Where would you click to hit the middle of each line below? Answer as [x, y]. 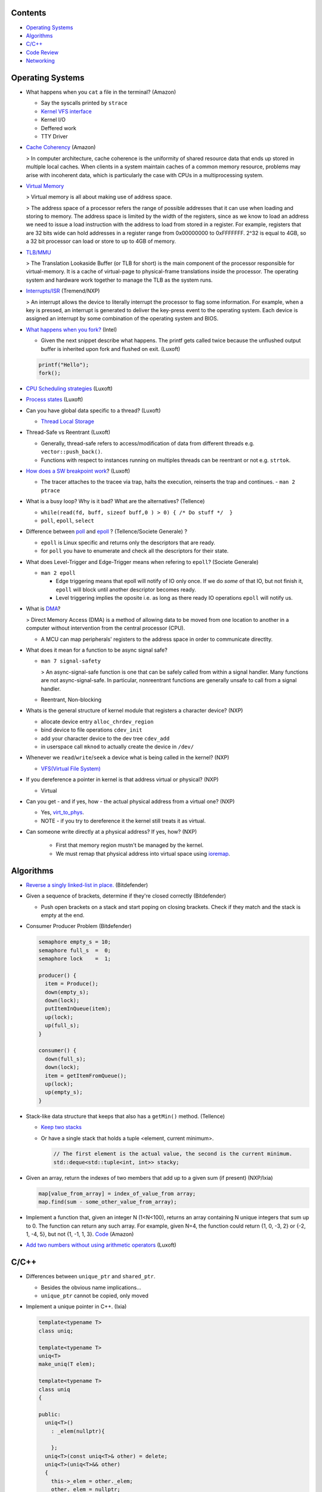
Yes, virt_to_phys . [63, 812]
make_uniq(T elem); [67, 1364]
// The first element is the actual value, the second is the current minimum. [173, 1154]
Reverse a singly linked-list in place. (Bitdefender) [87, 885]
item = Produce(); [72, 984]
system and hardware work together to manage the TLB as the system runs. [119, 280]
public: [49, 1414]
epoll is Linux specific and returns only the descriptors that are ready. [128, 542]
